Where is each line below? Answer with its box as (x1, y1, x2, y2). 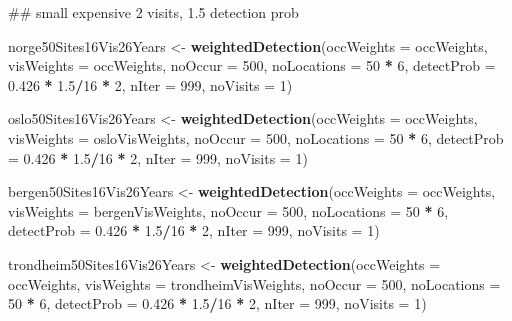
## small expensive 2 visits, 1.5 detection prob (8, 2, 299, 22)
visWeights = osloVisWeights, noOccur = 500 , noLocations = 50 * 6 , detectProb (8, 127, 504, 148)
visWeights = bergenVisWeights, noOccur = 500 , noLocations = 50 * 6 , (8, 200, 449, 221)
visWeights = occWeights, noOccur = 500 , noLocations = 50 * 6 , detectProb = (8, 55, 496, 76)
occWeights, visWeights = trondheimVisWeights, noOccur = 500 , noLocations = (8, 273, 501, 294)
